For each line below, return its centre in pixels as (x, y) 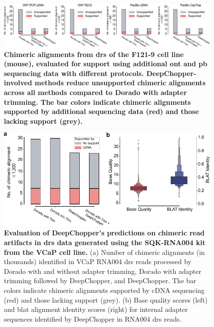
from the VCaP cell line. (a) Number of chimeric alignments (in (104, 252)
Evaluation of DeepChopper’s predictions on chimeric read (104, 233)
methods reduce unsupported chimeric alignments (120, 83)
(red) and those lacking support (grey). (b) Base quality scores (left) (106, 299)
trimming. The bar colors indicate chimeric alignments (98, 102)
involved (18, 83)
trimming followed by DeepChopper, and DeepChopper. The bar (100, 280)
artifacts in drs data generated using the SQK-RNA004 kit (105, 242)
